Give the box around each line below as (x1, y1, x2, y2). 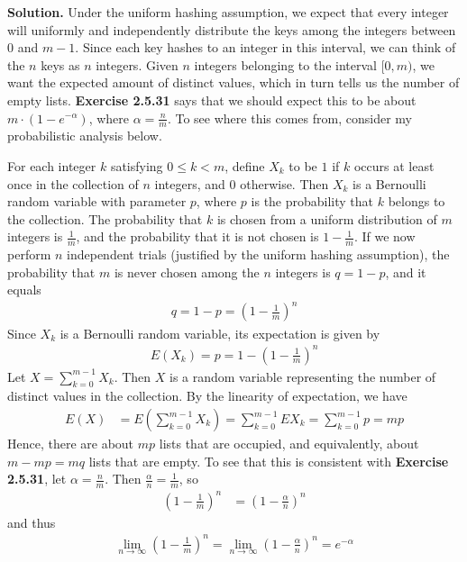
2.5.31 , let (7, 469, 67, 488)
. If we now (353, 227, 416, 246)
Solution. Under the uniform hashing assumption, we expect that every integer (7, 3, 449, 21)
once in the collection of (7, 174, 139, 193)
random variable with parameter (7, 192, 187, 211)
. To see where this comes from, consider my (167, 108, 412, 127)
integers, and (154, 174, 225, 193)
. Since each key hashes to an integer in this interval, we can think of (75, 38, 456, 57)
